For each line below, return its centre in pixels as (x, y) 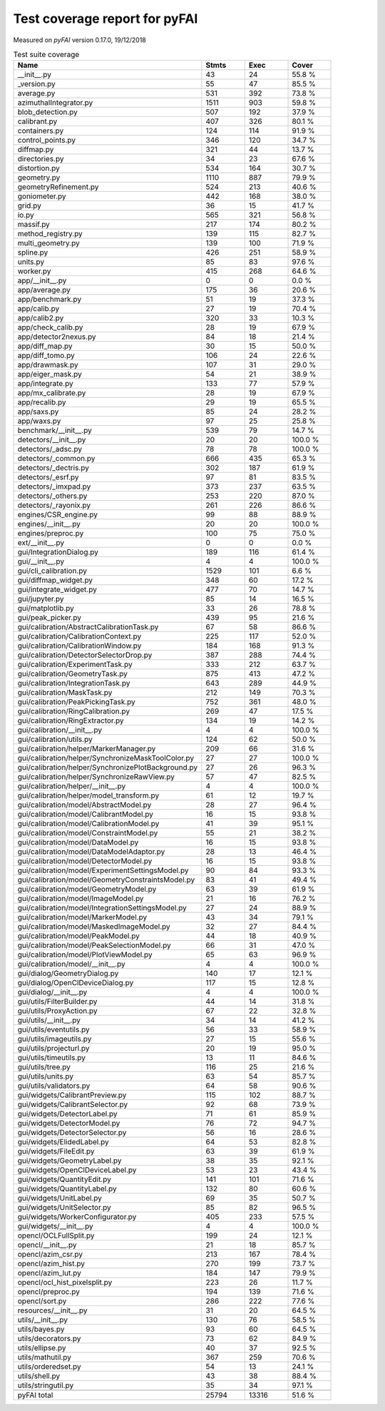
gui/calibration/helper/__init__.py (72, 786)
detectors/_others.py (52, 496)
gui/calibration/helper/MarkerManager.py (87, 749)
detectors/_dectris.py (53, 468)
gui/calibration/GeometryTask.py (73, 674)
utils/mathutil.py (44, 1357)
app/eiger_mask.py (50, 375)
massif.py (34, 225)
